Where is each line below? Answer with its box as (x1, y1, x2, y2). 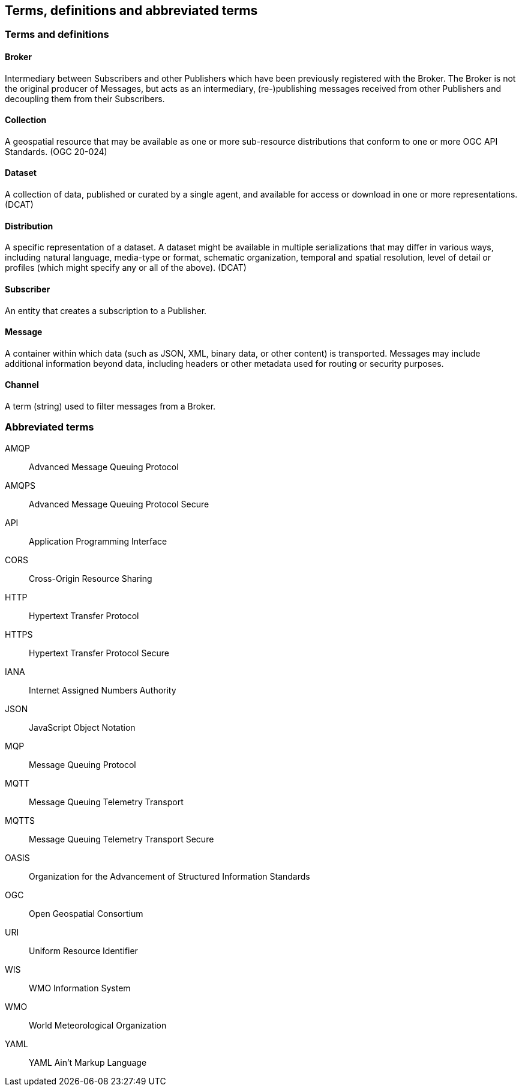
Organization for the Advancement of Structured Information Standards (29, 871, 310, 881)
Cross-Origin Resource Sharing (29, 573, 152, 584)
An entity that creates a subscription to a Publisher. (5, 305, 207, 316)
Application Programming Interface (29, 536, 167, 546)
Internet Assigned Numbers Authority (29, 685, 176, 695)
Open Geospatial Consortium (29, 908, 143, 919)
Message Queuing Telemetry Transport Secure (29, 833, 214, 844)
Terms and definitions (5, 28, 109, 41)
